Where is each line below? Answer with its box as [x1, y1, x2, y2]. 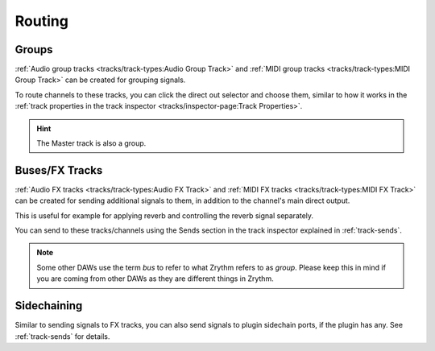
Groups [14, 43, 53, 56]
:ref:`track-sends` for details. [14, 331, 110, 341]
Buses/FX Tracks [14, 163, 103, 177]
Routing [14, 12, 68, 30]
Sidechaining [14, 299, 83, 313]
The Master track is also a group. [36, 138, 147, 148]
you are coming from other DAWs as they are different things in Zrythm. [36, 274, 274, 283]
